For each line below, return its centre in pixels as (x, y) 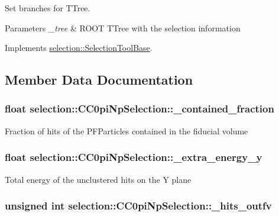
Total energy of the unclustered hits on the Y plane (98, 179)
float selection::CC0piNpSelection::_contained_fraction (139, 109)
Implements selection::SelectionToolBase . (79, 48)
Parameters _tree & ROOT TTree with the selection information (123, 28)
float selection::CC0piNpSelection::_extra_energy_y (134, 157)
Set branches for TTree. (48, 8)
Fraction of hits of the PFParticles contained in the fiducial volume (126, 130)
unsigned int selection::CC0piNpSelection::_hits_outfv (138, 206)
